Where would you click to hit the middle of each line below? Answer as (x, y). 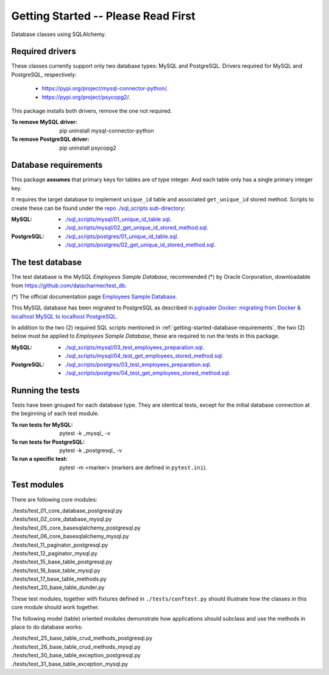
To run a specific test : (40, 459)
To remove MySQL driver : (44, 122)
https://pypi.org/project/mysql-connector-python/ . (105, 88)
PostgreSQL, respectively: (44, 74)
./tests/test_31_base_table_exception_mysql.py (69, 664)
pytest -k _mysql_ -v (85, 433)
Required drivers (44, 52)
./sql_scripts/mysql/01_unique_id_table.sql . (118, 219)
